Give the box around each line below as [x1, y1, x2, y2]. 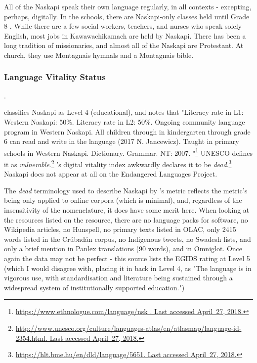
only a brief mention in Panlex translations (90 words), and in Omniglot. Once [4, 243, 243, 254]
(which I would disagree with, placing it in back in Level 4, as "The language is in [4, 263, 252, 273]
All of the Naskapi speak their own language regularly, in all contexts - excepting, [4, 1, 252, 11]
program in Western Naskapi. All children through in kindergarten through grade [4, 126, 251, 136]
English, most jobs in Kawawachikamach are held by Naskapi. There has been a [4, 30, 246, 41]
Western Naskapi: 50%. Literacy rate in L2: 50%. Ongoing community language [4, 116, 245, 127]
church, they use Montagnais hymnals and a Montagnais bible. [4, 49, 194, 60]
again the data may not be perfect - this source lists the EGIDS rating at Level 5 [4, 253, 250, 263]
